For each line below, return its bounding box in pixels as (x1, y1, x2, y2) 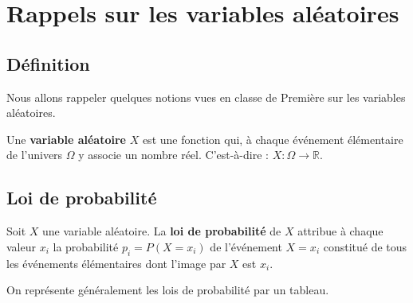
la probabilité (53, 238, 119, 254)
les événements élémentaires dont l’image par (6, 254, 226, 271)
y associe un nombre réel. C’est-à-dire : (78, 146, 269, 163)
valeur (6, 238, 36, 254)
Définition (6, 51, 90, 76)
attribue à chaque (297, 223, 383, 239)
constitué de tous (323, 238, 407, 254)
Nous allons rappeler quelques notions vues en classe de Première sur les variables (6, 88, 406, 105)
